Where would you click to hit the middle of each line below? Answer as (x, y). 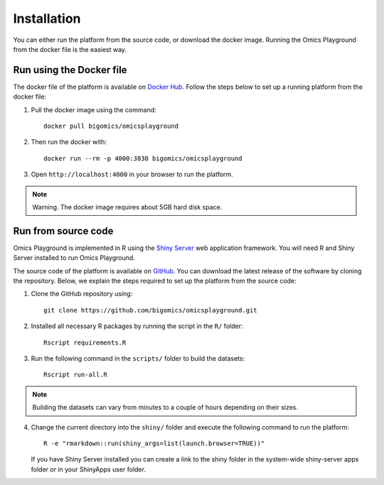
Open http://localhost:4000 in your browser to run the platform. (132, 175)
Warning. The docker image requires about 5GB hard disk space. (127, 207)
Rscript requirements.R (85, 342)
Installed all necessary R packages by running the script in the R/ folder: (137, 326)
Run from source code (63, 231)
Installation (47, 18)
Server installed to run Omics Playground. (74, 258)
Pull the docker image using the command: (94, 109)
